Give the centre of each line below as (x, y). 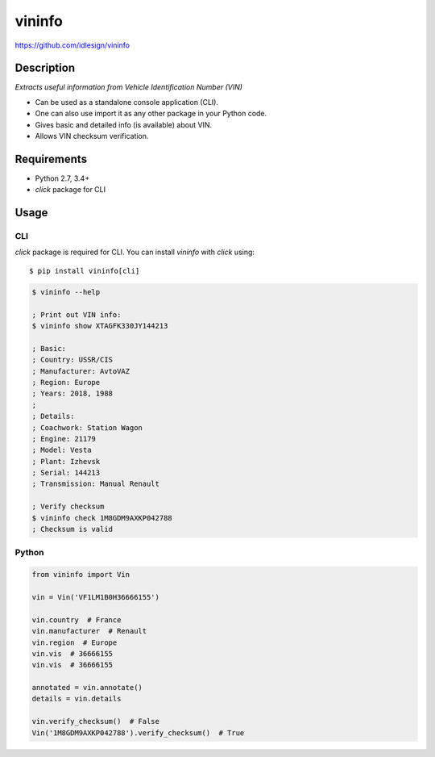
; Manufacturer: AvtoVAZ (81, 371)
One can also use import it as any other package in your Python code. (151, 114)
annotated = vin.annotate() (87, 688)
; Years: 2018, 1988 (72, 394)
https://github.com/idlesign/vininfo (72, 45)
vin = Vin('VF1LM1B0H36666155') (96, 597)
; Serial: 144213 (66, 473)
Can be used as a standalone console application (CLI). (127, 102)
